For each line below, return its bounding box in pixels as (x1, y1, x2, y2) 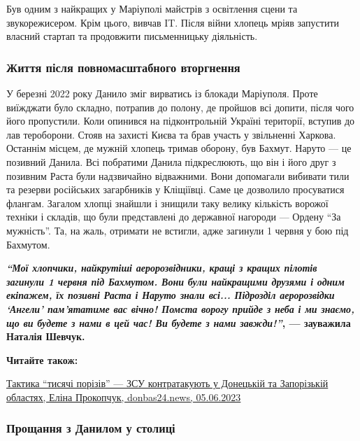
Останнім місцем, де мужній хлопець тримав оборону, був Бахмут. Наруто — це (6, 141, 352, 155)
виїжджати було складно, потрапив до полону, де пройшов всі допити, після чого (6, 99, 354, 114)
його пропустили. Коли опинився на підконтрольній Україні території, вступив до (6, 113, 355, 128)
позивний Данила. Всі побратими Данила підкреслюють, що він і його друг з (6, 154, 336, 169)
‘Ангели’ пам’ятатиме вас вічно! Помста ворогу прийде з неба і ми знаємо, (6, 301, 354, 316)
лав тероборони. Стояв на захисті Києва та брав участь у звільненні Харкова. (6, 127, 336, 141)
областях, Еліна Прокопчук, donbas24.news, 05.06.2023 (6, 389, 241, 404)
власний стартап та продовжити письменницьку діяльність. (6, 29, 258, 43)
